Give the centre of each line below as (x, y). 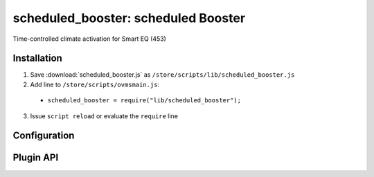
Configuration (44, 136)
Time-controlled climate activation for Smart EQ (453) (89, 39)
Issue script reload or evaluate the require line (104, 116)
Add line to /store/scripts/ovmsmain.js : (95, 84)
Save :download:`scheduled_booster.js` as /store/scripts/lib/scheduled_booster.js (162, 75)
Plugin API (36, 158)
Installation (37, 58)
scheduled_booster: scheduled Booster (129, 18)
